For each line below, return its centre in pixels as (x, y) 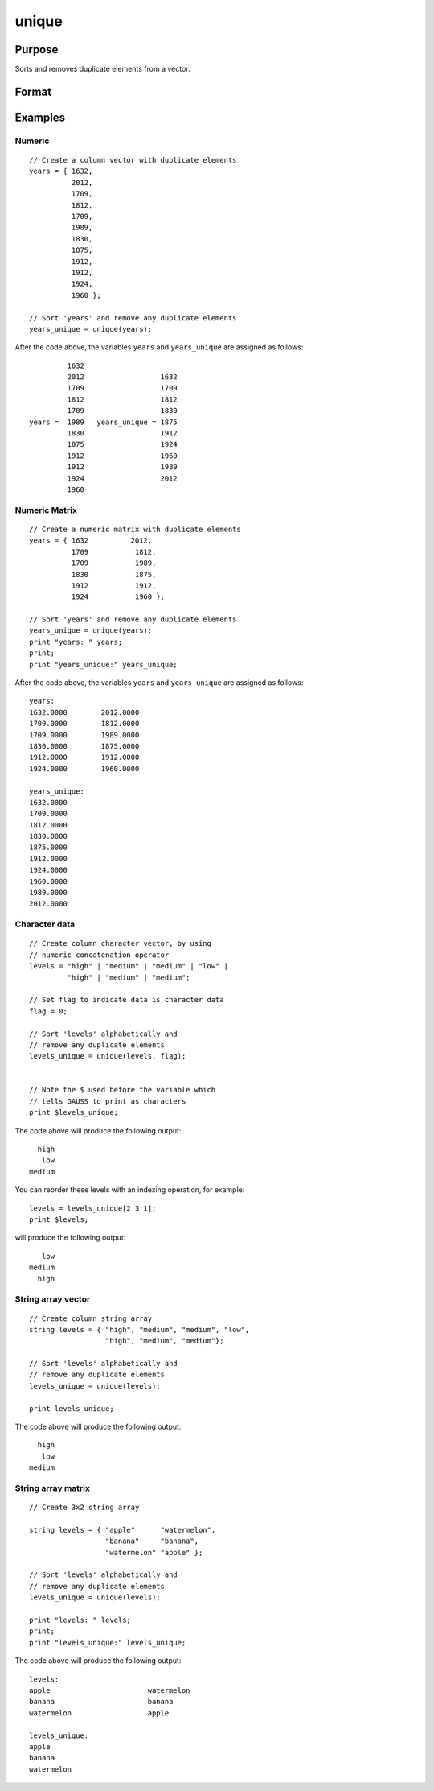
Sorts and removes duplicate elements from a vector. (102, 69)
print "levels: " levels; (80, 1620)
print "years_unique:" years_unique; (104, 664)
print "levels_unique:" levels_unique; (108, 1642)
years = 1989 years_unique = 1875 (104, 422)
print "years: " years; (76, 642)
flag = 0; (48, 1011)
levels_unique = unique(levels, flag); (108, 1056)
